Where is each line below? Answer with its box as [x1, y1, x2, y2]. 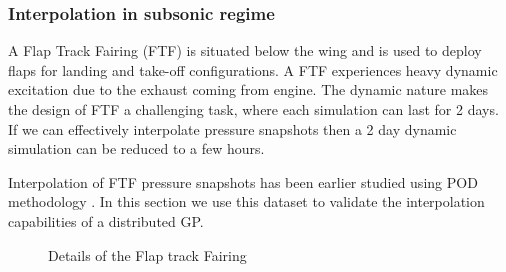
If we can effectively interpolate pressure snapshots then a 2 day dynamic [8, 118, 457, 139]
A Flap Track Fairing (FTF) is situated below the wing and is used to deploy [8, 40, 482, 61]
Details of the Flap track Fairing [48, 244, 247, 265]
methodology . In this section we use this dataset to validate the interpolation [8, 191, 485, 212]
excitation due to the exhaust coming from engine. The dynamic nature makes [8, 79, 489, 100]
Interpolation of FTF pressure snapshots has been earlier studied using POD [8, 171, 478, 192]
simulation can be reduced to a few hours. [8, 138, 265, 159]
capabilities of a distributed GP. [8, 210, 204, 231]
